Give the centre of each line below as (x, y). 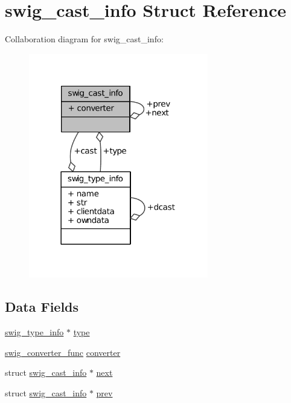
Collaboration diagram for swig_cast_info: (84, 39)
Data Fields (42, 307)
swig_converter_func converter (63, 352)
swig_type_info (34, 332)
